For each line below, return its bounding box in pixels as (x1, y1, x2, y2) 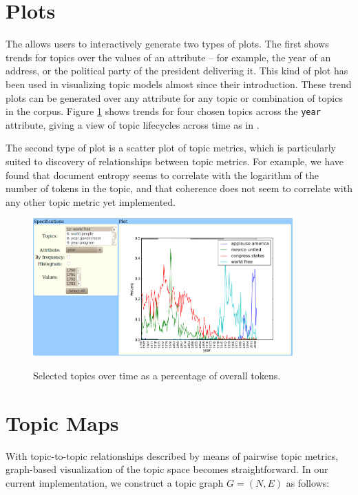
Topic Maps (6, 408, 119, 436)
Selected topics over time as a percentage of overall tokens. (33, 368, 281, 382)
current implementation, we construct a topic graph (6, 475, 224, 489)
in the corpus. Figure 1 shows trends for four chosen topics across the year (6, 104, 321, 118)
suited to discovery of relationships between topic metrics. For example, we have (6, 154, 344, 168)
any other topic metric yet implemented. (6, 194, 176, 209)
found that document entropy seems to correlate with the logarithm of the (6, 167, 319, 182)
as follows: (286, 475, 330, 489)
